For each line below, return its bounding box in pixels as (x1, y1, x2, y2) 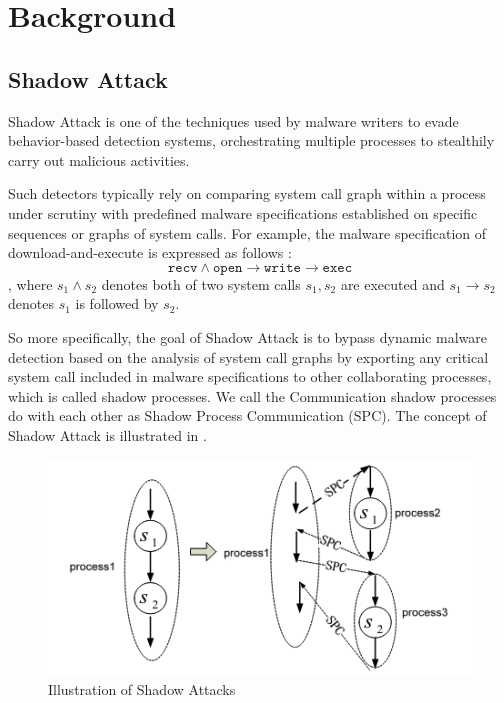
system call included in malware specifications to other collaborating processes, (8, 366, 492, 387)
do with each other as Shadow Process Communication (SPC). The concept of (8, 405, 487, 426)
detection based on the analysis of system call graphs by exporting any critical (8, 346, 489, 367)
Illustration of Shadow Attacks (48, 678, 236, 699)
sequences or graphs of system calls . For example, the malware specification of (8, 222, 487, 243)
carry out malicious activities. (8, 149, 190, 170)
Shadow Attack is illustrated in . (8, 424, 207, 445)
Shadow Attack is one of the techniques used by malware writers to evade (8, 110, 459, 131)
